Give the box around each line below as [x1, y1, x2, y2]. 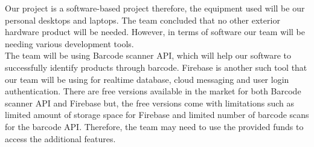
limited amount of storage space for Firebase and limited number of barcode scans [5, 108, 309, 121]
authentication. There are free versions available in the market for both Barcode [5, 85, 301, 97]
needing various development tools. [5, 37, 134, 50]
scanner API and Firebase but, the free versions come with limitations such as [5, 96, 294, 109]
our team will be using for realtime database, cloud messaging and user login [5, 73, 289, 85]
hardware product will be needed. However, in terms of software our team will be [5, 25, 306, 38]
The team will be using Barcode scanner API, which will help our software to [5, 49, 292, 62]
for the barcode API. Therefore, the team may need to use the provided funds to [5, 120, 304, 132]
